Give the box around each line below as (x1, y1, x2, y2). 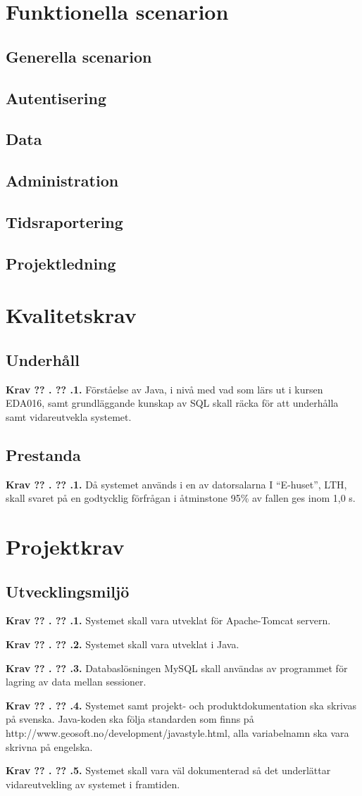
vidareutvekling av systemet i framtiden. (6, 776, 180, 791)
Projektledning (6, 252, 116, 274)
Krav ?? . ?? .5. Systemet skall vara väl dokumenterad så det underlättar (6, 763, 331, 778)
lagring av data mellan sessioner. (6, 674, 146, 689)
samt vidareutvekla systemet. (6, 409, 132, 424)
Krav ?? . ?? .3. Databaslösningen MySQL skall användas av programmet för (6, 660, 348, 675)
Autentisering (6, 87, 107, 108)
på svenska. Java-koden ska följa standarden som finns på (6, 712, 254, 726)
